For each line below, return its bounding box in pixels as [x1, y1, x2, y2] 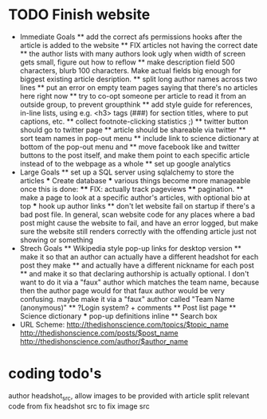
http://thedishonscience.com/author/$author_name [19, 336, 189, 346]
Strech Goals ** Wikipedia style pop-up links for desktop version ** [19, 243, 241, 253]
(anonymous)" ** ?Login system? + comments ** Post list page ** [19, 303, 237, 312]
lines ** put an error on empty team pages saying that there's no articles [19, 82, 258, 92]
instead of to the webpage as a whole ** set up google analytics [19, 159, 231, 168]
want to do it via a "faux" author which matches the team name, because [19, 277, 260, 287]
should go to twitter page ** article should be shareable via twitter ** [19, 125, 246, 135]
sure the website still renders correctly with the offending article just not [19, 226, 257, 236]
